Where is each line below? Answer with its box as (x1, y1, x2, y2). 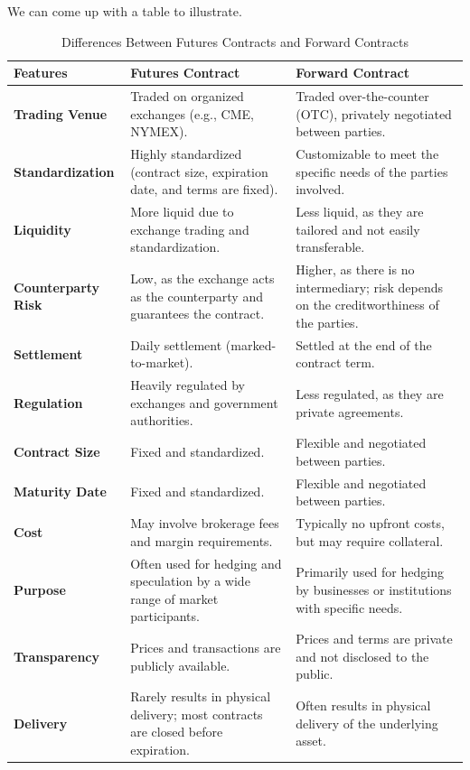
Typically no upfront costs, (296, 514, 445, 533)
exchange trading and (130, 219, 249, 238)
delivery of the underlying (296, 713, 438, 732)
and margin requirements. (130, 531, 273, 550)
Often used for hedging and (130, 553, 282, 572)
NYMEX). (130, 122, 188, 141)
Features (14, 63, 68, 82)
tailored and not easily (296, 219, 420, 238)
